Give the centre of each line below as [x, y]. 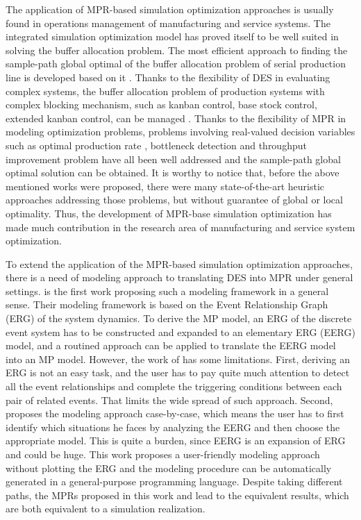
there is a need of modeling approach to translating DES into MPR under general [179, 277]
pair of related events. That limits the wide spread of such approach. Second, [169, 400]
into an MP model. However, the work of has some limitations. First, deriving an [178, 359]
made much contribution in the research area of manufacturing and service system [180, 227]
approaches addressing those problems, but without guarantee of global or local [174, 200]
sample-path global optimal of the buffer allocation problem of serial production [176, 64]
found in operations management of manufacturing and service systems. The [168, 23]
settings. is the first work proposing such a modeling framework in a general [167, 291]
